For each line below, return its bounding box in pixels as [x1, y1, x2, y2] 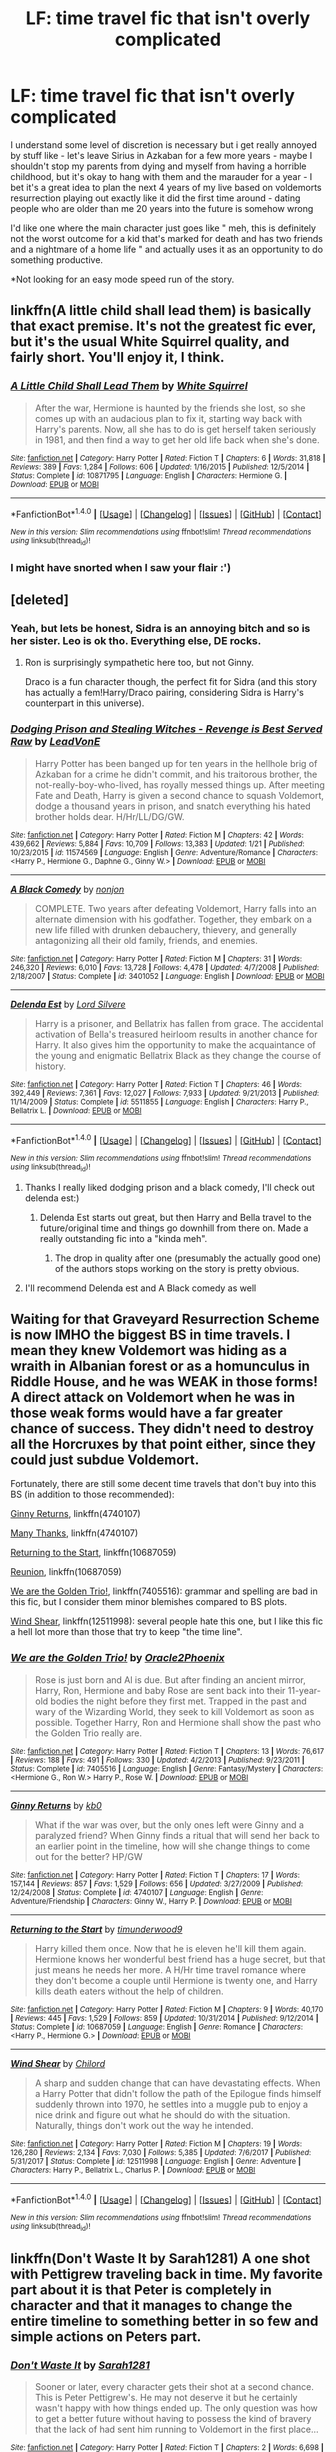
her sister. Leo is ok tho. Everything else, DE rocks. [10, 633, 262, 647]
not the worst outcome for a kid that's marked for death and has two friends [10, 232, 323, 244]
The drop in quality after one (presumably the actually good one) [54, 1252, 322, 1264]
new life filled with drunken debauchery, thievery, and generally [34, 923, 297, 936]
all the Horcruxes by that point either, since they [10, 1435, 317, 1452]
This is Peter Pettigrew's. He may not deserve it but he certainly [34, 2392, 298, 2404]
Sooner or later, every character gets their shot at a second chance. [34, 2381, 315, 2393]
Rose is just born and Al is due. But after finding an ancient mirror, [34, 1673, 307, 1686]
